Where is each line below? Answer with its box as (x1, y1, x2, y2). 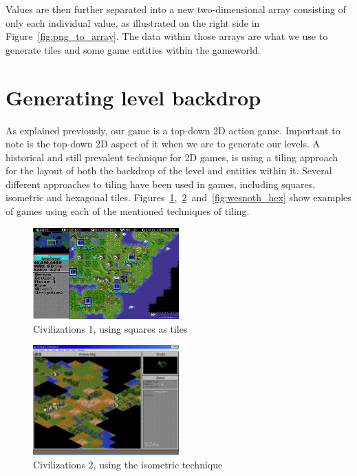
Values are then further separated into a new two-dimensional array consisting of (6, 2, 346, 16)
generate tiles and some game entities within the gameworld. (6, 42, 261, 56)
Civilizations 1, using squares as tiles (33, 321, 188, 335)
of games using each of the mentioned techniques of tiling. (6, 204, 250, 218)
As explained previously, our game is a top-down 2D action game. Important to (6, 123, 340, 137)
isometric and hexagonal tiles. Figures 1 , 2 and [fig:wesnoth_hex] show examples (6, 190, 351, 205)
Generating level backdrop (6, 83, 261, 111)
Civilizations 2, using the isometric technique (33, 457, 223, 471)
